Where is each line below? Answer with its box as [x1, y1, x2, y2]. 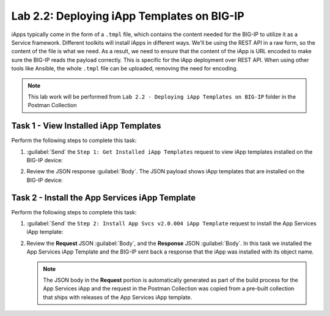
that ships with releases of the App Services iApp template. [43, 293, 193, 301]
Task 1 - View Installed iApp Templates [11, 121, 161, 131]
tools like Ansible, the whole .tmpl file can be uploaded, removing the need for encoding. [11, 65, 238, 72]
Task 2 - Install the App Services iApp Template [11, 192, 196, 203]
